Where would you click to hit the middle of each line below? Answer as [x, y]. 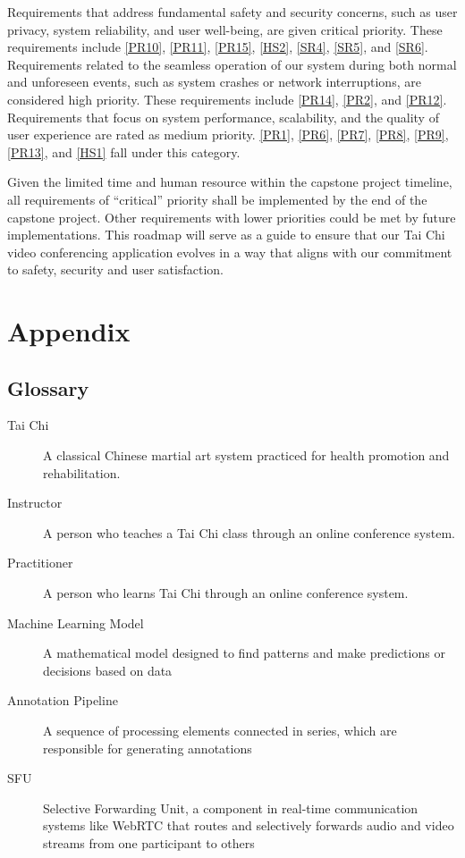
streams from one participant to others [149, 842]
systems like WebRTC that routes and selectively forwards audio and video [249, 825]
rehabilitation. [82, 472]
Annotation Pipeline [63, 700]
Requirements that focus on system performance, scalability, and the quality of [223, 117]
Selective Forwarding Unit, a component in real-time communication [231, 808]
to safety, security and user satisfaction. [115, 269]
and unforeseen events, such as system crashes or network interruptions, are [214, 82]
